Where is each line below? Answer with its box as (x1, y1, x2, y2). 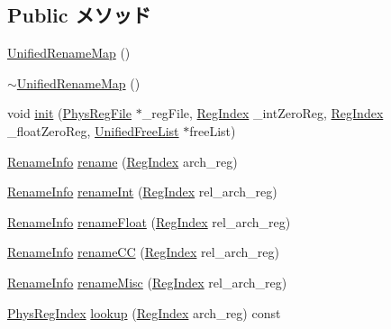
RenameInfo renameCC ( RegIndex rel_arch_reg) (7, 242, 279, 261)
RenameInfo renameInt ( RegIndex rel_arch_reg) (7, 182, 277, 201)
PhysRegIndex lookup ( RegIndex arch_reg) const (7, 303, 281, 322)
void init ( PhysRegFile (7, 104, 132, 123)
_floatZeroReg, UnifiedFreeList (7, 121, 179, 140)
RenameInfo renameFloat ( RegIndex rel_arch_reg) (7, 212, 291, 231)
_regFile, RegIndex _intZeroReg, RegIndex (141, 104, 384, 123)
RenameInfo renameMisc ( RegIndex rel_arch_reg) (7, 272, 287, 291)
